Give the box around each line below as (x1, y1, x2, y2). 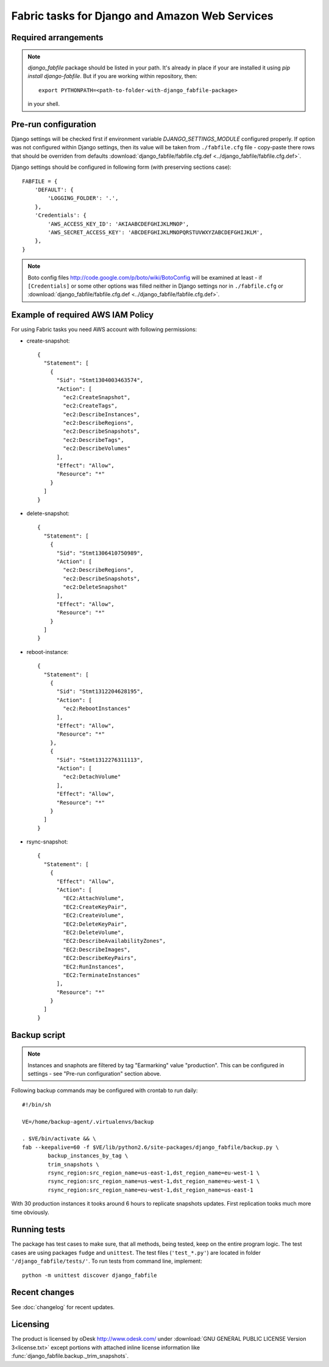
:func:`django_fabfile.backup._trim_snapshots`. (11, 1352, 129, 1360)
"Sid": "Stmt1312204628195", (56, 688, 144, 695)
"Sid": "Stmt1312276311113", (56, 756, 144, 763)
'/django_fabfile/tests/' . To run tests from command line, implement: (11, 1257, 202, 1265)
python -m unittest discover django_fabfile (22, 1271, 158, 1279)
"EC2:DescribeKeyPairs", (63, 954, 137, 962)
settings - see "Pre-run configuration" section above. (27, 1070, 161, 1078)
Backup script (11, 1030, 66, 1040)
